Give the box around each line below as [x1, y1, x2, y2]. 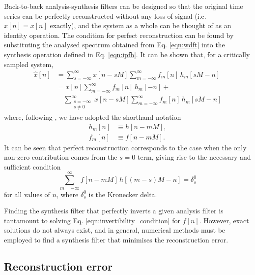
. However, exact [199, 215, 249, 225]
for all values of [4, 189, 50, 199]
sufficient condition [4, 161, 61, 172]
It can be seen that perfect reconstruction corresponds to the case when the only [4, 142, 247, 152]
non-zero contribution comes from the [4, 152, 117, 162]
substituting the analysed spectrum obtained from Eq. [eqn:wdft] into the [4, 39, 225, 50]
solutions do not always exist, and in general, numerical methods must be [4, 225, 226, 235]
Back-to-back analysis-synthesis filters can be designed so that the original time [4, 1, 243, 11]
